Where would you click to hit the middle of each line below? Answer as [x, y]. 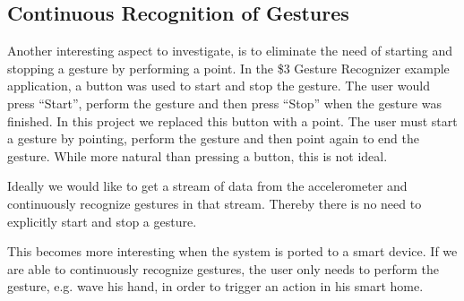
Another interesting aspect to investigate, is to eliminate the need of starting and [230, 51]
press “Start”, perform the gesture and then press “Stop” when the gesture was [224, 103]
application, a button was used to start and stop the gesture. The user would [219, 86]
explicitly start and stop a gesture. [102, 221]
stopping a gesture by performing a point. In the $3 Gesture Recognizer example [228, 68]
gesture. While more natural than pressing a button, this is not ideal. [198, 155]
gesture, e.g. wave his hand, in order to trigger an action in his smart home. [215, 286]
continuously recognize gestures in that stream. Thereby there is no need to [215, 203]
